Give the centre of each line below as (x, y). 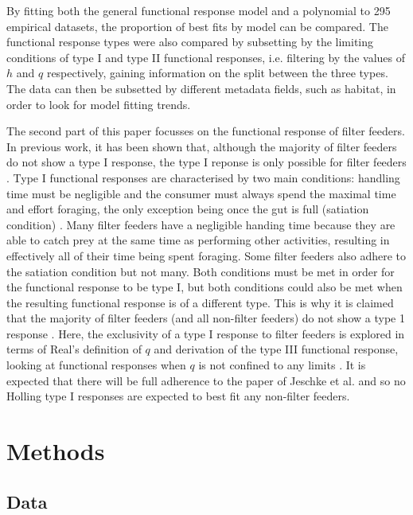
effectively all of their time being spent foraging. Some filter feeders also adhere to (206, 255)
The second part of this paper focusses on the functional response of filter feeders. (206, 131)
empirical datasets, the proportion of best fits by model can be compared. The (197, 26)
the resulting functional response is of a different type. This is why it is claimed (200, 302)
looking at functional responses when (96, 365)
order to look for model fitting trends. (99, 104)
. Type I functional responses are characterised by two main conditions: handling (203, 177)
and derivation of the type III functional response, (276, 349)
